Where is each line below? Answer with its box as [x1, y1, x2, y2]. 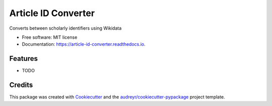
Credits [9, 81, 33, 89]
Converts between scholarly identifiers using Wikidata [9, 25, 122, 31]
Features [9, 54, 38, 63]
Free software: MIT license [22, 34, 78, 40]
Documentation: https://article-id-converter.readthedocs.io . [22, 41, 146, 47]
